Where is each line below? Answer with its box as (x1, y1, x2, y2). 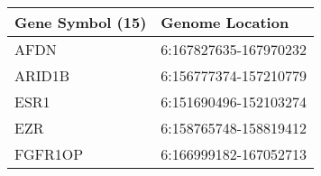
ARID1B (14, 65, 70, 86)
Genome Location (160, 12, 289, 32)
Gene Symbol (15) (14, 12, 147, 32)
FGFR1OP (14, 144, 84, 164)
